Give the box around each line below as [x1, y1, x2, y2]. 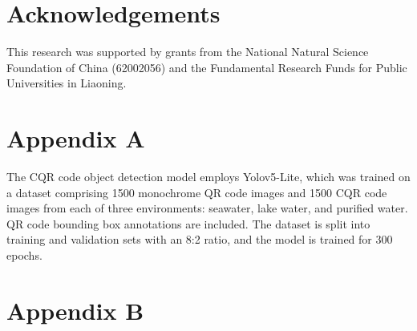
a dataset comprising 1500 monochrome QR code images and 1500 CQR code [6, 184, 387, 200]
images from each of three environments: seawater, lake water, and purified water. [6, 200, 408, 216]
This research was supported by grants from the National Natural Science [6, 43, 369, 60]
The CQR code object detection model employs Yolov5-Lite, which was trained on [6, 168, 411, 185]
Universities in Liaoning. [6, 75, 127, 91]
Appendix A [6, 122, 145, 155]
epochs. [6, 247, 43, 263]
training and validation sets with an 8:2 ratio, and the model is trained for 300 [6, 231, 393, 248]
